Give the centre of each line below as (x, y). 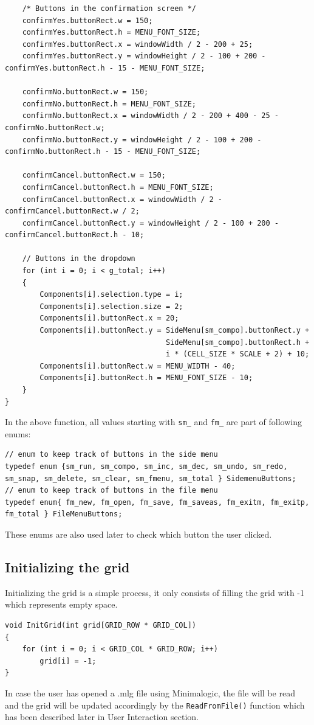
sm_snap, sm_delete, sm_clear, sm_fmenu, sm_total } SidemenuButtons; (151, 478)
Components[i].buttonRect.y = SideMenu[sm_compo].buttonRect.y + (175, 331)
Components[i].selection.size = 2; (111, 306)
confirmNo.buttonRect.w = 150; (85, 92)
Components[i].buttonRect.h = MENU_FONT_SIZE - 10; (146, 378)
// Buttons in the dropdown (79, 259)
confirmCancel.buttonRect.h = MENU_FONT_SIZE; (118, 187)
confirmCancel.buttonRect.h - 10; (75, 235)
